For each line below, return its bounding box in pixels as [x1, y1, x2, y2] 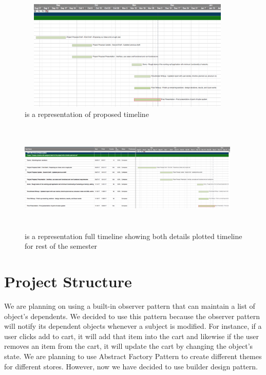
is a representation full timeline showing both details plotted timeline [25, 230, 242, 241]
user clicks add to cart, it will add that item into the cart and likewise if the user [4, 330, 259, 341]
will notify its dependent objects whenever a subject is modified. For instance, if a [4, 321, 262, 331]
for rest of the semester [25, 241, 98, 251]
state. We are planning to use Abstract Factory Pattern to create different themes [4, 351, 262, 362]
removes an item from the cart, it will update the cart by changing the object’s [4, 341, 253, 351]
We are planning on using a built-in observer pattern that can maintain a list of [4, 301, 255, 311]
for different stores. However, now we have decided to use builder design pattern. [4, 361, 258, 371]
